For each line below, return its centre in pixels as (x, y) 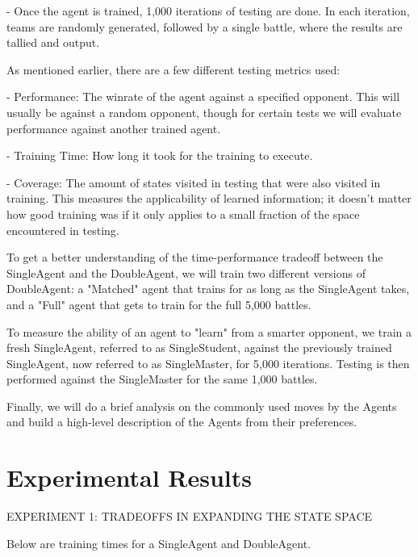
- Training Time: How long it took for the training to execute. (160, 155)
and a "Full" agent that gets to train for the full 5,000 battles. (159, 304)
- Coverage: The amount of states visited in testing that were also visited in (194, 182)
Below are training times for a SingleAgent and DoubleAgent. (159, 543)
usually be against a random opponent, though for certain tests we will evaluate (204, 112)
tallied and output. (53, 42)
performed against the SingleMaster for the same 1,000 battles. (162, 379)
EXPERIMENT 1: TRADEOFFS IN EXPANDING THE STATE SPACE (190, 516)
